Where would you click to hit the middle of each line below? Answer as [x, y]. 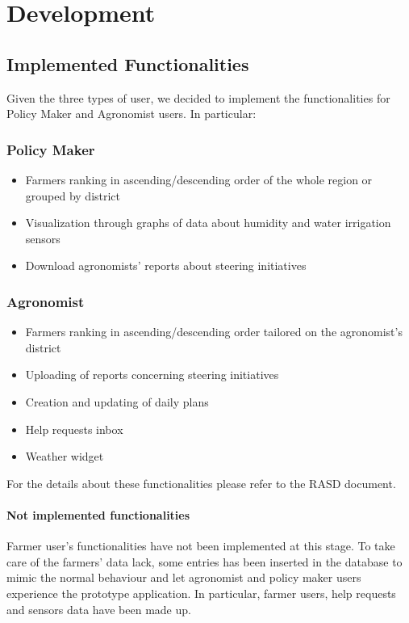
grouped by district [73, 195]
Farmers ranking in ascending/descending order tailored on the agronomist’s [214, 332]
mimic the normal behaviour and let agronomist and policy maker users [184, 577]
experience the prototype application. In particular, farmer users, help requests [201, 593]
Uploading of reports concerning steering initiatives [152, 375]
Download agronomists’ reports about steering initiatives [166, 265]
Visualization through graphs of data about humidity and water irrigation [208, 223]
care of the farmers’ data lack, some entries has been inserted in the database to [204, 561]
